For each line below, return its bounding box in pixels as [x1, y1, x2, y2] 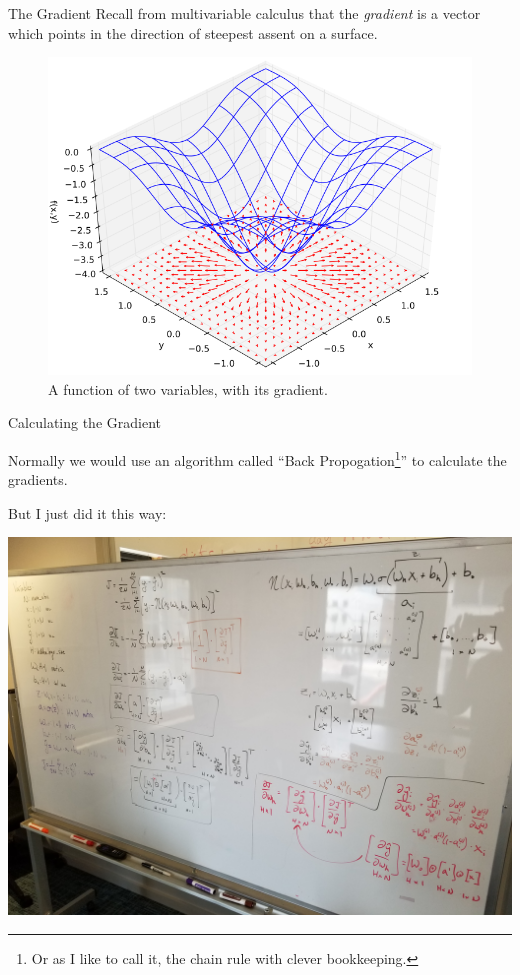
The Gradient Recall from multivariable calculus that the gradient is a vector [8, 3, 481, 23]
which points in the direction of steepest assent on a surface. [8, 22, 378, 43]
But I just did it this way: [8, 502, 167, 523]
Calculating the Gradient [8, 412, 161, 433]
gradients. [8, 469, 68, 490]
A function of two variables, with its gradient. [48, 378, 328, 399]
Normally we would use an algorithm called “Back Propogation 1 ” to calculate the [8, 446, 507, 470]
